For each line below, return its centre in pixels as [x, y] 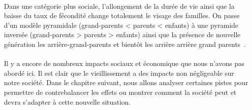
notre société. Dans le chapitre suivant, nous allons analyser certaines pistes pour [126, 82]
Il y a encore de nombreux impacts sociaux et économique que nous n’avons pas [124, 63]
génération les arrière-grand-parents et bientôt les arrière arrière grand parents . [125, 44]
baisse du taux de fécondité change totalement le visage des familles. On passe [122, 15]
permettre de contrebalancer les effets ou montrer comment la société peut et [120, 92]
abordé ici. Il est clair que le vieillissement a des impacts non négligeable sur [119, 73]
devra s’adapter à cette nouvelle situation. [67, 101]
